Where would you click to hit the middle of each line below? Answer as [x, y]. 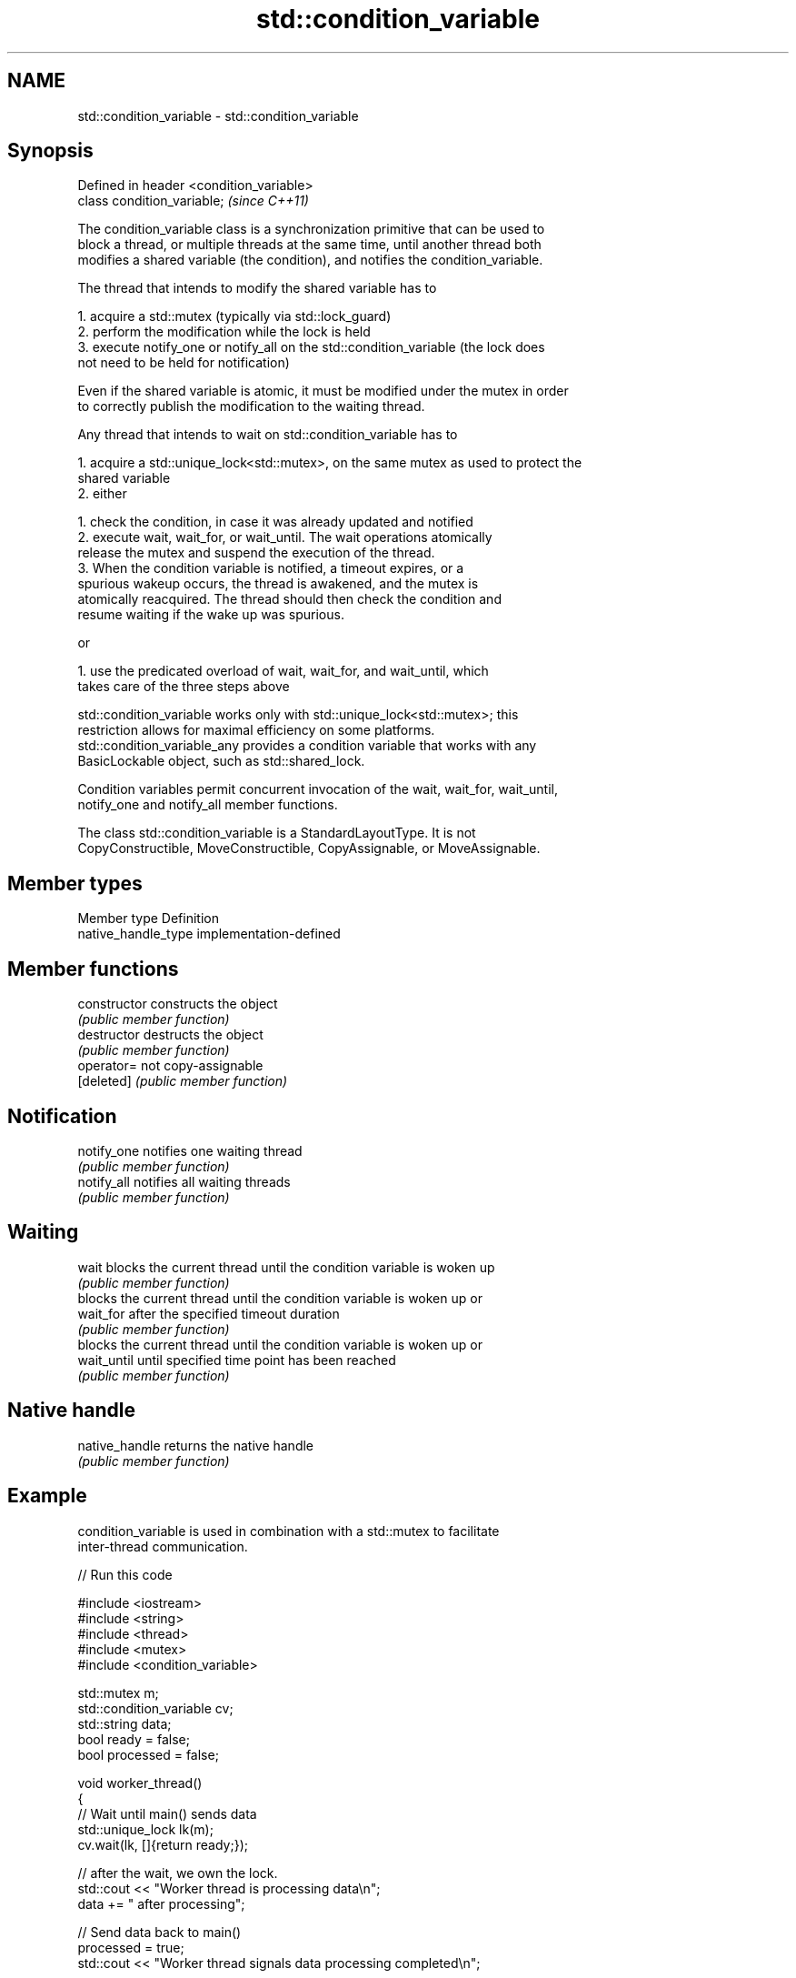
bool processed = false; [148, 1754]
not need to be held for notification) [184, 363]
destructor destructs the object [170, 1035]
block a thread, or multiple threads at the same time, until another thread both [309, 245]
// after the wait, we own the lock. [178, 1873]
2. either [102, 494]
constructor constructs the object [178, 1004]
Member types [75, 883]
